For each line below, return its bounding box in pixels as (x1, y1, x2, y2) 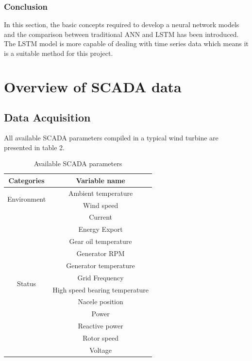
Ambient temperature (68, 188, 133, 198)
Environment (7, 194, 46, 204)
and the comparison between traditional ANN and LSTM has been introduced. (4, 29, 239, 39)
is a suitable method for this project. (4, 48, 113, 58)
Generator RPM (76, 248, 125, 258)
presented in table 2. (4, 142, 65, 152)
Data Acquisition (4, 110, 91, 125)
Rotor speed (83, 332, 118, 343)
